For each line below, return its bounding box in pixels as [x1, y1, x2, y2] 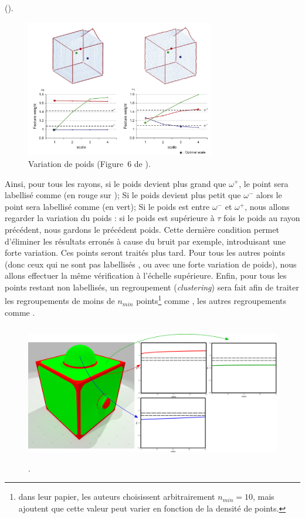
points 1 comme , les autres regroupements [136, 293, 287, 307]
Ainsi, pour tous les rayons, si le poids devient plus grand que [5, 177, 226, 189]
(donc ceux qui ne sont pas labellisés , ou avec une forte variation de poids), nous [5, 258, 297, 270]
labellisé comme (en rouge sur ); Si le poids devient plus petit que [5, 189, 241, 201]
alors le [256, 189, 282, 201]
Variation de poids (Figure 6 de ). [28, 157, 151, 169]
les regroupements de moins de [5, 295, 115, 307]
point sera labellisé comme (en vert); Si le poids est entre [5, 200, 210, 212]
